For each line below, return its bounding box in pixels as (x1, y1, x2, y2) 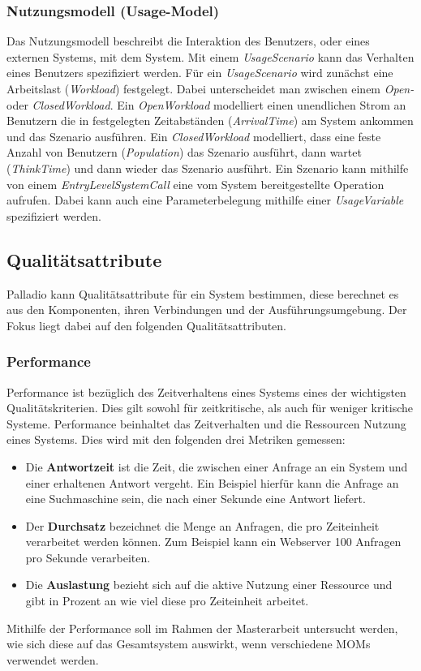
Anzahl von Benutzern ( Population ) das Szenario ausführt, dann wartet (6, 144, 362, 161)
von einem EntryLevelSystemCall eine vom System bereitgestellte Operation (6, 175, 384, 192)
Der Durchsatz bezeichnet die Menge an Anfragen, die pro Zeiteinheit (25, 517, 380, 534)
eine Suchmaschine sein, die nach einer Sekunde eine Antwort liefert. (25, 490, 366, 507)
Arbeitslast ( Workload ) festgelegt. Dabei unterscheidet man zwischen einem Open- (6, 80, 415, 97)
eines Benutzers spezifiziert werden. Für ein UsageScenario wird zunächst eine (6, 64, 393, 81)
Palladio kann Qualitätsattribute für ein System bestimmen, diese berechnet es (6, 285, 399, 302)
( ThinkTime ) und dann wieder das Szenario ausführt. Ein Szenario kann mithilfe (6, 159, 409, 176)
